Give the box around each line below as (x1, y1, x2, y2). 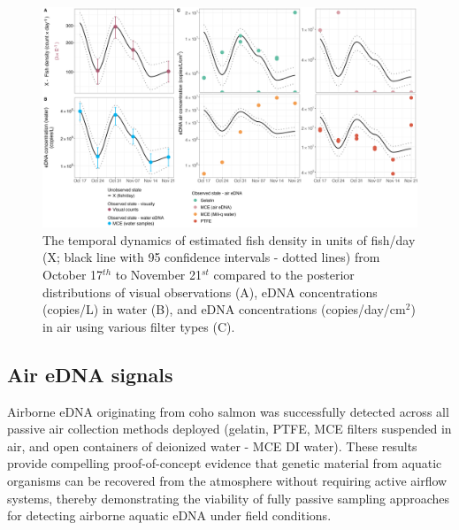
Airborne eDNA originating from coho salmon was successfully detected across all (7, 402, 449, 420)
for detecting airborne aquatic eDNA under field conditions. (7, 506, 332, 525)
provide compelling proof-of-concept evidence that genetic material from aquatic (7, 454, 442, 472)
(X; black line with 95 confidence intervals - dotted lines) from (42, 248, 380, 266)
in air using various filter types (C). (42, 317, 235, 335)
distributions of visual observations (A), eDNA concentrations (42, 282, 378, 301)
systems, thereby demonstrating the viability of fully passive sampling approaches (7, 488, 450, 507)
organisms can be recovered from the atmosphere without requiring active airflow (7, 472, 448, 489)
